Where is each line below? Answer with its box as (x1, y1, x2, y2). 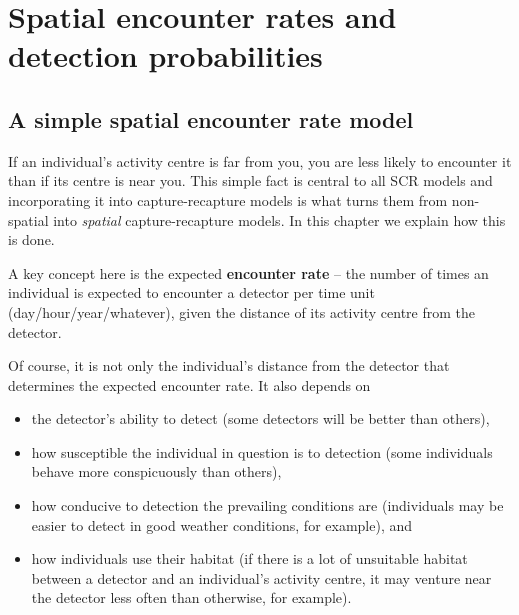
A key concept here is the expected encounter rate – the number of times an (8, 262, 489, 283)
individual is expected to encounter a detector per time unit (8, 282, 375, 303)
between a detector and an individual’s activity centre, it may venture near (31, 567, 492, 588)
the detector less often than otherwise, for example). (31, 587, 352, 608)
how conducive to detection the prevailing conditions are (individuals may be (31, 495, 504, 516)
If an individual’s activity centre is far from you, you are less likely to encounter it (8, 150, 512, 171)
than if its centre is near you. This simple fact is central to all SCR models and (8, 170, 493, 191)
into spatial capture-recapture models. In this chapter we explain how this (53, 209, 506, 230)
